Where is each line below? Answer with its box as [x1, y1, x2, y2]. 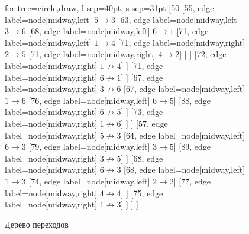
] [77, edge [173, 174, 211, 187]
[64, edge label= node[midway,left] [124, 128, 245, 141]
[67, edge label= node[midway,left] [124, 83, 245, 95]
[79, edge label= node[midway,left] [28, 140, 150, 153]
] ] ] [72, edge [179, 48, 227, 60]
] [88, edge [173, 94, 211, 106]
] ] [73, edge [121, 106, 163, 118]
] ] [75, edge [121, 186, 163, 199]
